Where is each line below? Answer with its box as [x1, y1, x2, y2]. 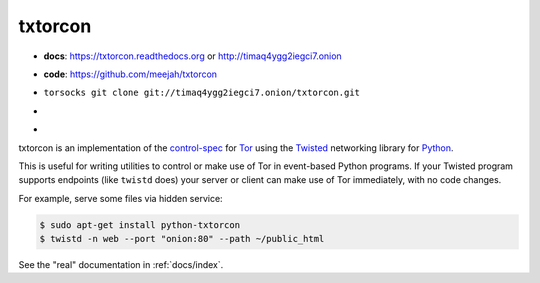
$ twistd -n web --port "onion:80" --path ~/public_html [39, 233, 325, 245]
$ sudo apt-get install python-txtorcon [39, 219, 240, 230]
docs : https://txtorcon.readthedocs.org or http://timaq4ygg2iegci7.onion [43, 50, 342, 62]
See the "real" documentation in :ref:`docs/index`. [18, 259, 224, 271]
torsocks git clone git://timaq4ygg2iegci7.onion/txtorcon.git [43, 87, 360, 99]
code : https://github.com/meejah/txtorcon [43, 68, 218, 80]
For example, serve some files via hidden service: [18, 192, 224, 204]
